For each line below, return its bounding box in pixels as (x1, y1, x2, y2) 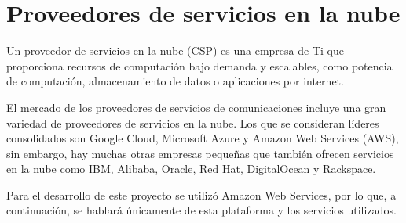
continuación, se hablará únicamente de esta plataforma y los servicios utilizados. (6, 202, 397, 218)
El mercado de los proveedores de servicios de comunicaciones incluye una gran (6, 99, 386, 115)
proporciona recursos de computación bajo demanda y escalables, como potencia (6, 57, 393, 74)
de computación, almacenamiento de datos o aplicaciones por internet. (6, 73, 344, 89)
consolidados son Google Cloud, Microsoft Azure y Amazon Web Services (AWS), (6, 130, 399, 146)
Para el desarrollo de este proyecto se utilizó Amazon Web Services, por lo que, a (6, 186, 397, 203)
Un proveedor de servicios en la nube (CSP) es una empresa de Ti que (6, 42, 344, 59)
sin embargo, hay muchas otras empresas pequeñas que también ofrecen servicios (6, 145, 394, 161)
